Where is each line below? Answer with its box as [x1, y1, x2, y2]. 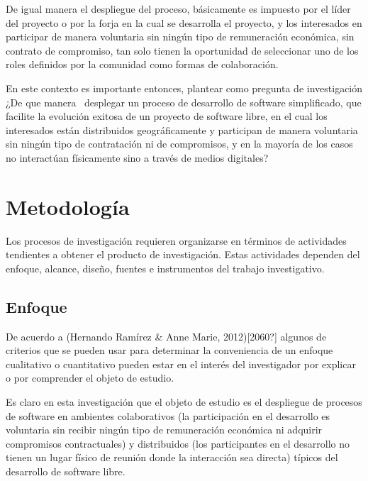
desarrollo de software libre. [6, 463, 126, 478]
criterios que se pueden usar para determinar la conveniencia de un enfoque [6, 343, 333, 358]
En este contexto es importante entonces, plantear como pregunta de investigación [6, 80, 363, 95]
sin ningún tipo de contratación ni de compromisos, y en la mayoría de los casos [6, 136, 353, 151]
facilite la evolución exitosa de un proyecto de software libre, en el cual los [6, 109, 328, 123]
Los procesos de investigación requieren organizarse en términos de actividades [6, 233, 347, 248]
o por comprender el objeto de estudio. [6, 370, 174, 385]
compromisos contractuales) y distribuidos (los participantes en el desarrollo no [6, 436, 350, 450]
